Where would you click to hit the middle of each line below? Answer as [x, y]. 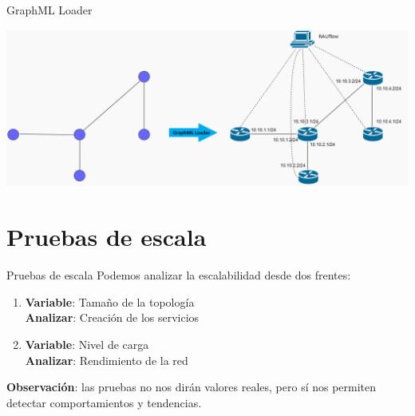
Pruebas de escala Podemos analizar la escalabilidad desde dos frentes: [179, 275]
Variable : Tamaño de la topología [110, 301]
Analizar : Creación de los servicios [112, 317]
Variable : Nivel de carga [87, 344]
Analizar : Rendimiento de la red [107, 360]
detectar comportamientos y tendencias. [104, 402]
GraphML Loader [49, 10]
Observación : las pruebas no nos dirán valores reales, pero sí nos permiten [192, 387]
